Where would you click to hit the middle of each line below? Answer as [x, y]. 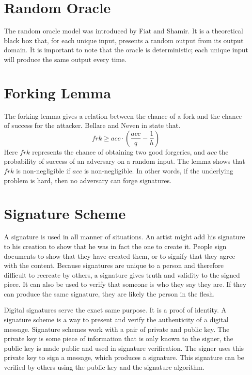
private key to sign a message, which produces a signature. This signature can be [124, 357]
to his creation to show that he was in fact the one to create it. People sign [115, 246]
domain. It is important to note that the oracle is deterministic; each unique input [126, 50]
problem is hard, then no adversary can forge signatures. [88, 180]
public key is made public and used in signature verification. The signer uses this [124, 348]
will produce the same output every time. [65, 59]
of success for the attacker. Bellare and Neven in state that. [92, 125]
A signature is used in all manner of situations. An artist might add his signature [125, 237]
